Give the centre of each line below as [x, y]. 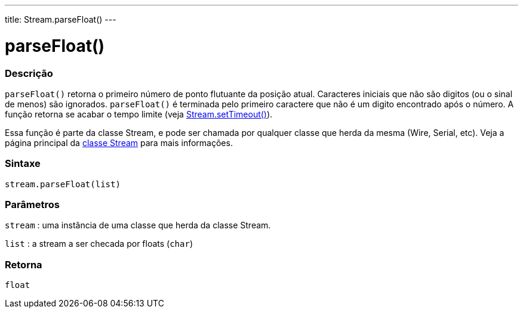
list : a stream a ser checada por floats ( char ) [99, 244]
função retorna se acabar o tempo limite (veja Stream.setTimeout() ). [139, 114]
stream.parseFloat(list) [63, 184]
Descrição [29, 73]
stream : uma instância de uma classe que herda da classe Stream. [138, 225]
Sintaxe [23, 164]
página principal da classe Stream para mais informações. [119, 142]
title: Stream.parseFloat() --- [61, 19]
